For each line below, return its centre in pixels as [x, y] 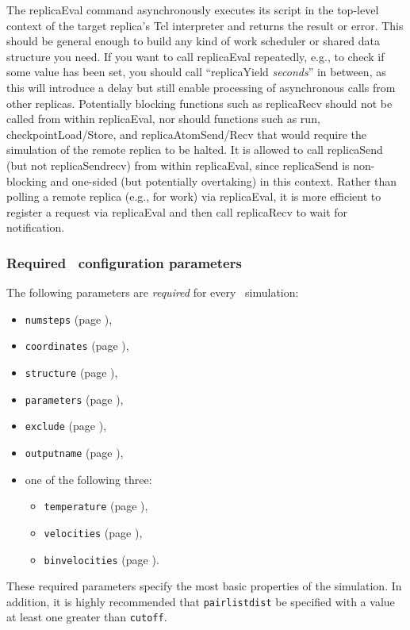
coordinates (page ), [77, 346]
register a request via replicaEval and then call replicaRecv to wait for [177, 211]
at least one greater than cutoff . [87, 617]
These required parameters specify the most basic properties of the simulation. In [204, 586]
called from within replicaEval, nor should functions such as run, [163, 119]
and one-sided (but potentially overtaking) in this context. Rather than [224, 181]
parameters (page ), [74, 399]
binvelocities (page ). [102, 559]
